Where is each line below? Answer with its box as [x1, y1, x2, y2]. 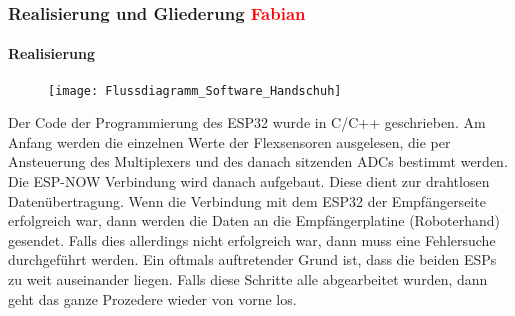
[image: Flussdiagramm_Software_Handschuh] [48, 83, 342, 98]
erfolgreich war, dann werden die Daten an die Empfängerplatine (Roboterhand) [8, 210, 501, 231]
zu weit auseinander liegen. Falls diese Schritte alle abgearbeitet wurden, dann [8, 269, 488, 290]
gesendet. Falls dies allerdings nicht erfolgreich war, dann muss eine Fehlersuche [8, 229, 496, 250]
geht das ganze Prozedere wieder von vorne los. [8, 288, 297, 309]
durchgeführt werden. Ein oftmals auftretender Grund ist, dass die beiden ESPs [8, 249, 497, 270]
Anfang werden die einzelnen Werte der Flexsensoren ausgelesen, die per [8, 131, 451, 152]
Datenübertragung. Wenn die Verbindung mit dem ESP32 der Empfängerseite [8, 190, 486, 211]
